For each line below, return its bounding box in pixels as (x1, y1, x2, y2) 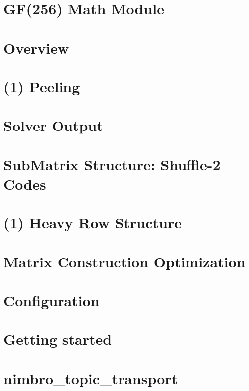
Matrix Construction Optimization (3, 251, 246, 271)
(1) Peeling (3, 76, 80, 96)
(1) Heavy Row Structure (3, 212, 182, 233)
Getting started (3, 329, 112, 349)
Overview (3, 37, 69, 58)
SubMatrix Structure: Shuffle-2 (3, 154, 221, 174)
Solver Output (3, 115, 103, 135)
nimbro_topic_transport (3, 368, 178, 388)
